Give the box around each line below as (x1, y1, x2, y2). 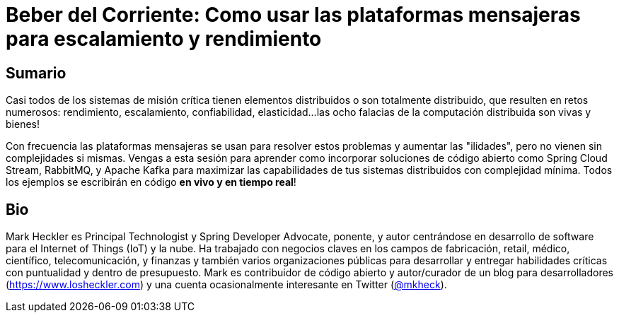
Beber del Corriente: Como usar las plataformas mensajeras (6, 3, 581, 27)
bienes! (6, 118, 40, 131)
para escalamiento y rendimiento (6, 27, 322, 51)
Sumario (6, 64, 66, 82)
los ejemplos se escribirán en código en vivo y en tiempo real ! (6, 176, 296, 189)
